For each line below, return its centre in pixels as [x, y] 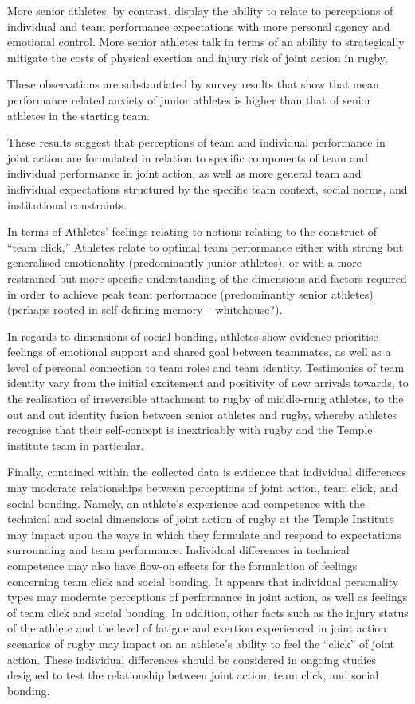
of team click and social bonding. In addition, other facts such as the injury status [208, 612]
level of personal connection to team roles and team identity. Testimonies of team [206, 367]
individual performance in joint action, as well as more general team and [184, 173]
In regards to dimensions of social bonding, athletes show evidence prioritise [193, 336]
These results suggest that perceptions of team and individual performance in [196, 142]
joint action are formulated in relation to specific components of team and [188, 157]
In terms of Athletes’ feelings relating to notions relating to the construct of [192, 231]
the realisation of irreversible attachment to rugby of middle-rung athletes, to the [206, 399]
